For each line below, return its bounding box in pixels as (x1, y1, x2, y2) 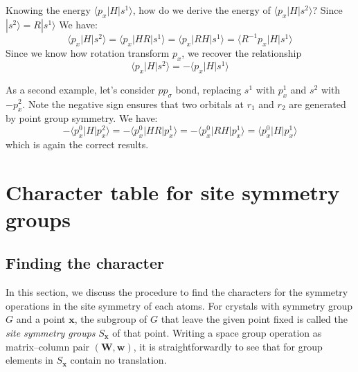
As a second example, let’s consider (6, 82, 155, 96)
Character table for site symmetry (6, 177, 340, 206)
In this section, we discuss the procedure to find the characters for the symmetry (6, 285, 348, 299)
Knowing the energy (6, 3, 91, 17)
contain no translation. (70, 353, 167, 367)
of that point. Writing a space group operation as (112, 325, 322, 339)
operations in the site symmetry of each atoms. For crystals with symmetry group (6, 298, 353, 312)
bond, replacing (175, 82, 242, 96)
